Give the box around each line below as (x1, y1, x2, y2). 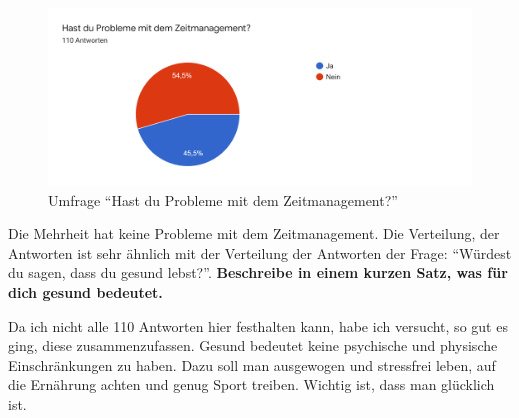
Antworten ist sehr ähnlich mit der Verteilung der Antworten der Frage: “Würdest (8, 242, 512, 263)
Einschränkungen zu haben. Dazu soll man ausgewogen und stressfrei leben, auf (8, 354, 496, 375)
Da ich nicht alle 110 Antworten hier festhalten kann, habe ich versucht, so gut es (8, 315, 508, 336)
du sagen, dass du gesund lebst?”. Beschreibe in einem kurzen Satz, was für (8, 262, 508, 283)
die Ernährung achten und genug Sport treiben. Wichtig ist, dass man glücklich (8, 374, 495, 395)
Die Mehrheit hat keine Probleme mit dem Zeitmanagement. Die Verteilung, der (8, 223, 500, 244)
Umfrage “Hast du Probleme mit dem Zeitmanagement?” (48, 189, 398, 210)
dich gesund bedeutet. (8, 282, 163, 303)
